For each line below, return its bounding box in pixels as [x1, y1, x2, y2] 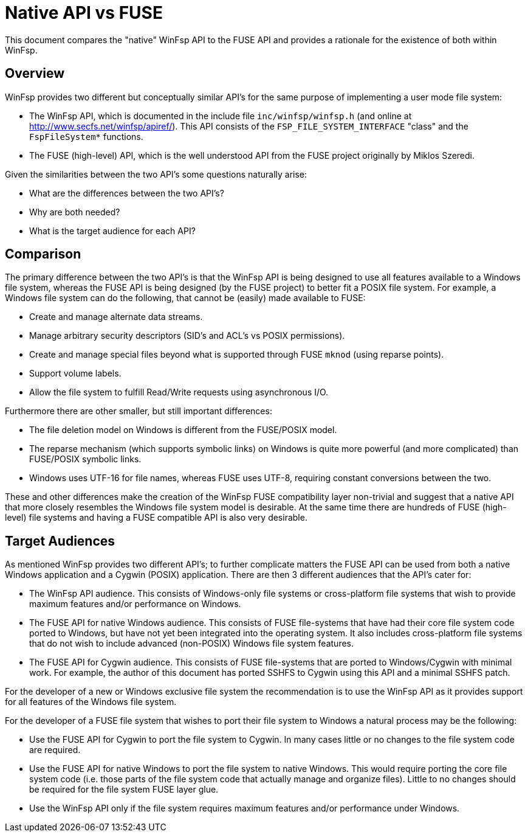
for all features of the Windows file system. [5, 696, 177, 707]
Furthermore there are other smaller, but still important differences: [5, 406, 272, 417]
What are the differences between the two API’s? [29, 187, 224, 198]
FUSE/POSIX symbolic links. [29, 454, 142, 465]
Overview [5, 66, 65, 82]
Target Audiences [5, 533, 115, 549]
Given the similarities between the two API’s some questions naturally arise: [5, 168, 307, 179]
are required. [29, 745, 81, 755]
